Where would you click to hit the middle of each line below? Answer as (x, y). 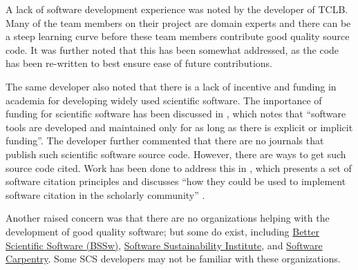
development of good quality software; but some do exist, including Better (162, 231)
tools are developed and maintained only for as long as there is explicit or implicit (179, 127)
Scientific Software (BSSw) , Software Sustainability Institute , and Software (164, 245)
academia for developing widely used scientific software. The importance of (164, 100)
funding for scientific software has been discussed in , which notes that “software (176, 114)
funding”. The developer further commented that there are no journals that (165, 141)
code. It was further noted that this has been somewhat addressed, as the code (172, 49)
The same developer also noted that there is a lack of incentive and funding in (171, 86)
